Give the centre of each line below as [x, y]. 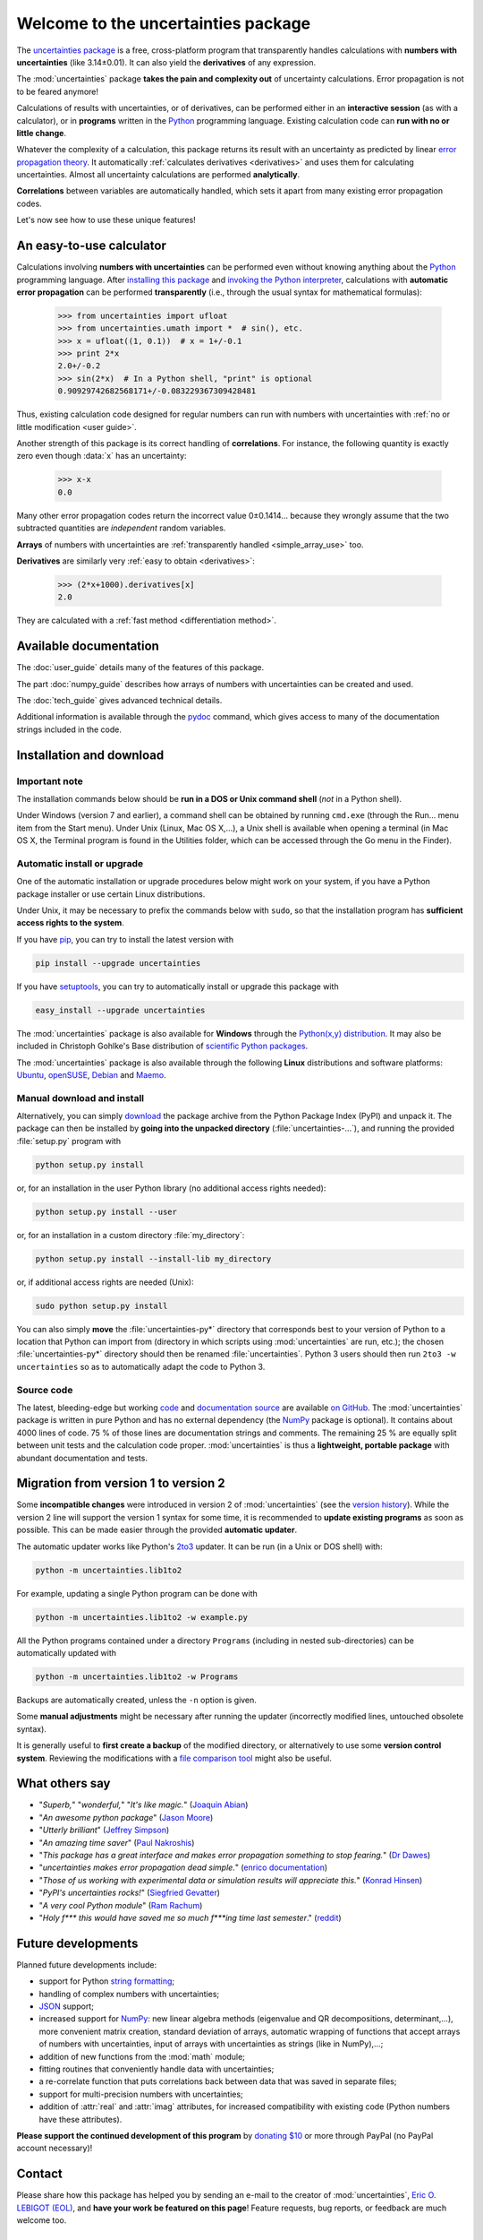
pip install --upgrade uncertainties [118, 963]
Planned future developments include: [87, 1964]
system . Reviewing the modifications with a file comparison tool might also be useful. [174, 1758]
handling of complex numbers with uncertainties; [129, 1994]
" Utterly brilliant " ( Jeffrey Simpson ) [104, 1830]
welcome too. [42, 2220]
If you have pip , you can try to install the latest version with [125, 939]
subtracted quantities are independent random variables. [121, 528]
